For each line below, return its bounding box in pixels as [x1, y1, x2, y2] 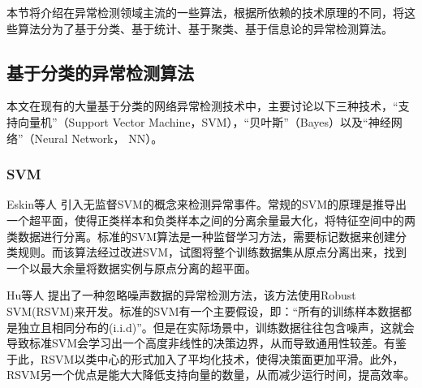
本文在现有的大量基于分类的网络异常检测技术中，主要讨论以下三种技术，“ [6, 97, 398, 114]
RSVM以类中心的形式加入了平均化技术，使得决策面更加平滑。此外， [40, 350, 404, 367]
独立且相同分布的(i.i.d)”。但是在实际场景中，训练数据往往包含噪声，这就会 [17, 318, 415, 335]
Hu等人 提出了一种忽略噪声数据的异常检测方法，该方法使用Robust [6, 287, 356, 304]
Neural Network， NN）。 [34, 129, 163, 146]
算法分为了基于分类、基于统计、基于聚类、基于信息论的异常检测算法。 [17, 19, 393, 37]
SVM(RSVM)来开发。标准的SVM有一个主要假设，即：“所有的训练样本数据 [6, 302, 401, 319]
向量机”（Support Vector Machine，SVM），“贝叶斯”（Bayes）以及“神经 [17, 113, 391, 130]
